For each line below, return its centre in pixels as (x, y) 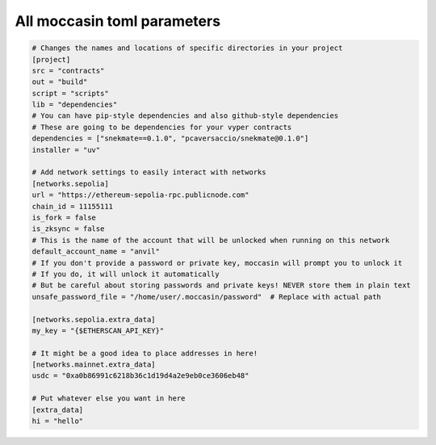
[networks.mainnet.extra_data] (94, 365)
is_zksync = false (68, 229)
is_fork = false (64, 218)
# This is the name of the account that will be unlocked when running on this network (211, 240)
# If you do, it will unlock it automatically (126, 274)
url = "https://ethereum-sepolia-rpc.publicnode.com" (140, 195)
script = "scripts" (70, 93)
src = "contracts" (68, 70)
